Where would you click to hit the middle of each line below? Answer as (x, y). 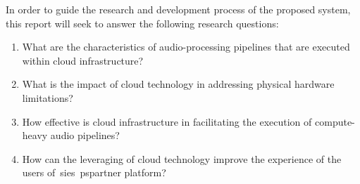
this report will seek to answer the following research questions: (142, 23)
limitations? (48, 97)
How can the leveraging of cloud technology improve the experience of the (182, 158)
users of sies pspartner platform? (94, 172)
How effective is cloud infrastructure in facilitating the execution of (167, 121)
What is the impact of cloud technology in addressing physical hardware (178, 84)
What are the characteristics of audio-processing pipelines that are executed (186, 47)
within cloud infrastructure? (83, 60)
